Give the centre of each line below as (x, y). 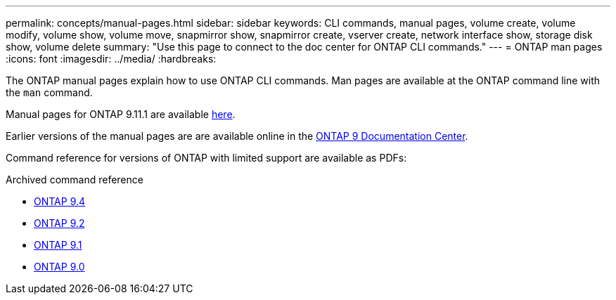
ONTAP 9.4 (60, 201)
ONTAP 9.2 (59, 223)
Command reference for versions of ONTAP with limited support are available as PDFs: (206, 158)
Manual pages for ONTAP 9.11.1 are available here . (121, 114)
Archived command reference (75, 180)
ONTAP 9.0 (59, 267)
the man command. (49, 92)
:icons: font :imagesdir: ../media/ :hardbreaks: (111, 59)
